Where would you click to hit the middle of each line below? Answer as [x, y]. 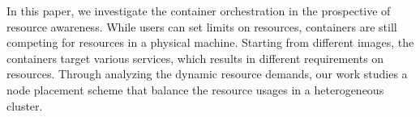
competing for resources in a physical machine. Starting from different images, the [210, 42]
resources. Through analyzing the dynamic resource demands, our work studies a [207, 74]
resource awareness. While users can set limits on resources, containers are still [202, 26]
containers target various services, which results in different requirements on [195, 58]
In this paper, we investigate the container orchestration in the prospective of [199, 10]
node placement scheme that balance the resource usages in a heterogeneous [195, 89]
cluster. [25, 105]
